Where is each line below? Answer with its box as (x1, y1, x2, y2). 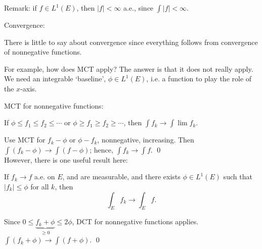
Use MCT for (4, 134, 46, 145)
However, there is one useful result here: (4, 154, 128, 165)
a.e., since (123, 3, 154, 13)
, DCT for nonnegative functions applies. (72, 216, 199, 227)
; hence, (90, 144, 113, 155)
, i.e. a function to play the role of (146, 73, 252, 84)
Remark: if (4, 3, 37, 13)
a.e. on (34, 171, 55, 182)
